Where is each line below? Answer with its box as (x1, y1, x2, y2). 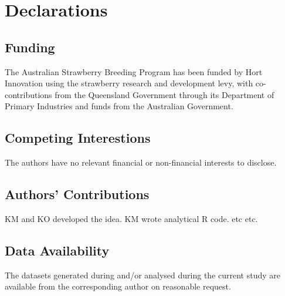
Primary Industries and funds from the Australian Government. (5, 100, 233, 112)
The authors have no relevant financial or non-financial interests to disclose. (5, 156, 277, 169)
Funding (5, 38, 55, 56)
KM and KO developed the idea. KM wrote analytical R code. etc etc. (5, 212, 258, 224)
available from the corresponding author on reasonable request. (5, 280, 231, 292)
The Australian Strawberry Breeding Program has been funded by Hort (5, 65, 263, 78)
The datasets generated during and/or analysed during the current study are (5, 268, 281, 281)
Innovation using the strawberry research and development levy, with (5, 77, 253, 89)
